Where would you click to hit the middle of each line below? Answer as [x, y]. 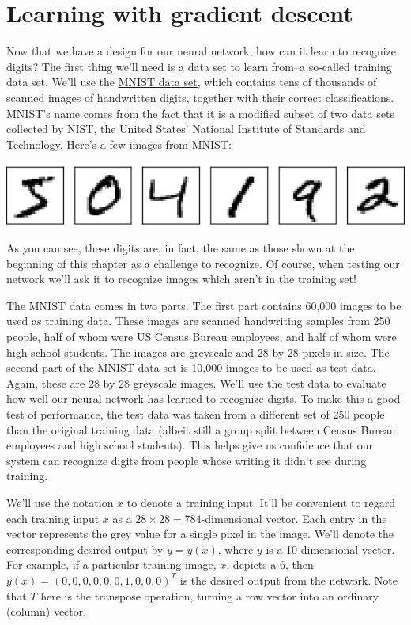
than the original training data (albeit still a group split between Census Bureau [201, 429]
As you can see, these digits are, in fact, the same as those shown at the [181, 248]
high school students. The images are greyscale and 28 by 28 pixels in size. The [198, 352]
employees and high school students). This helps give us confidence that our [190, 445]
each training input [53, 518]
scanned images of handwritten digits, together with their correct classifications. [200, 97]
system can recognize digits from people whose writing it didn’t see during [187, 460]
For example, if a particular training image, [111, 564]
